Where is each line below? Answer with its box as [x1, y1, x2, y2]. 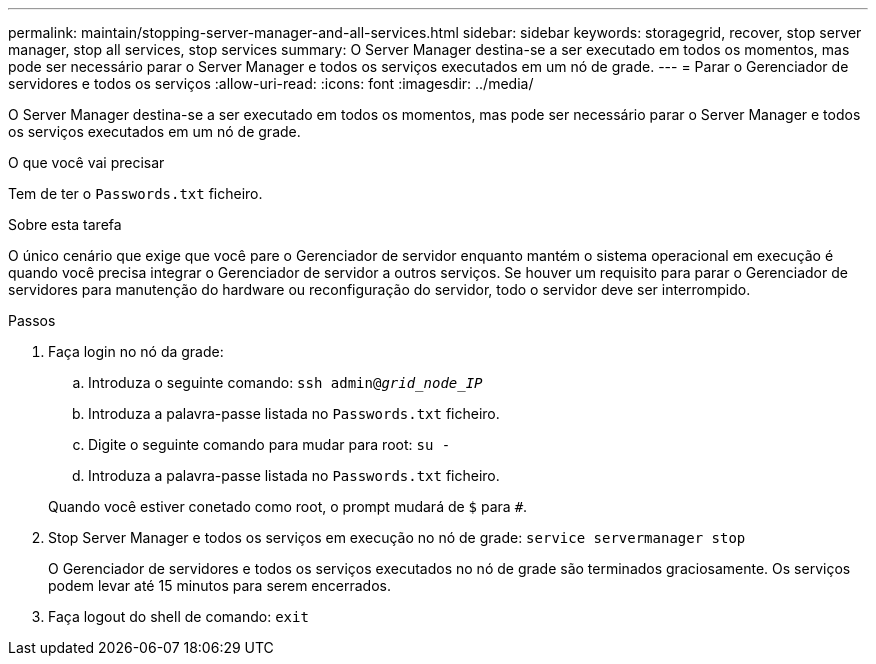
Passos [8, 312, 56, 329]
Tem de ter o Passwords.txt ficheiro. [8, 185, 263, 202]
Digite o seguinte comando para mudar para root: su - [88, 436, 451, 453]
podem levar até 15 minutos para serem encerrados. [48, 577, 391, 594]
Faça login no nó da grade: [48, 343, 224, 360]
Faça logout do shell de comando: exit [48, 608, 309, 625]
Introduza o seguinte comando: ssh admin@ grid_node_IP [88, 374, 483, 391]
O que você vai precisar [8, 154, 165, 171]
